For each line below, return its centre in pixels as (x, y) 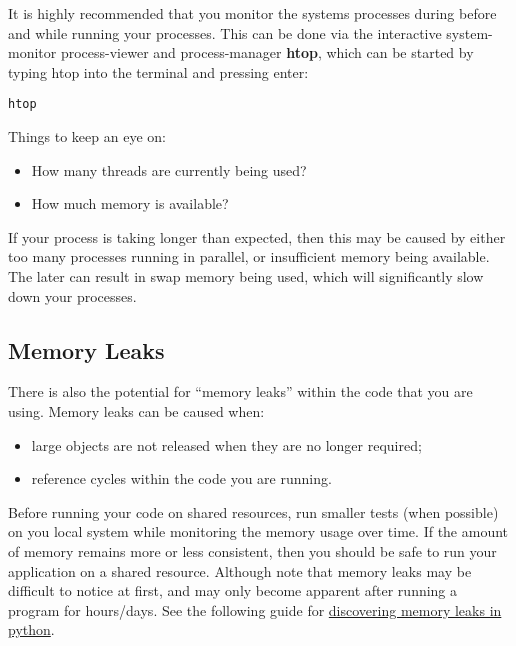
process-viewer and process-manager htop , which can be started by (267, 52)
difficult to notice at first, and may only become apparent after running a (233, 590)
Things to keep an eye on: (87, 136)
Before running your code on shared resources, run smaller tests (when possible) (253, 511)
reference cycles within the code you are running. (181, 478)
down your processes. (72, 295)
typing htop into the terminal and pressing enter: (158, 71)
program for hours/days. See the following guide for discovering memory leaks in (255, 609)
